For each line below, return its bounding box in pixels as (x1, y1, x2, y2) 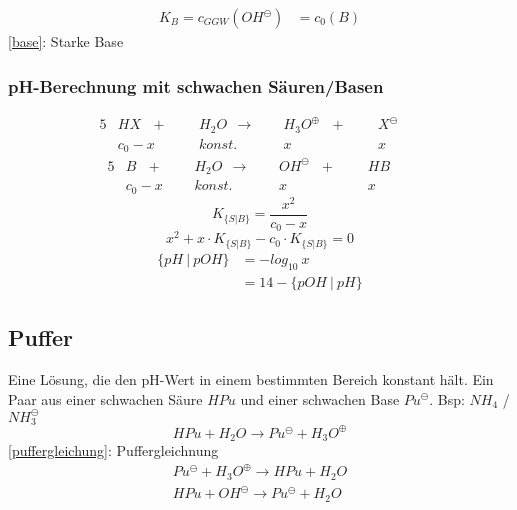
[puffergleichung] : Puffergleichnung (8, 440, 219, 461)
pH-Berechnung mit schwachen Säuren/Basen (8, 73, 384, 98)
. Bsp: (429, 388, 465, 409)
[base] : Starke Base (8, 31, 124, 52)
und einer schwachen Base (240, 388, 400, 409)
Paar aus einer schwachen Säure (8, 388, 203, 409)
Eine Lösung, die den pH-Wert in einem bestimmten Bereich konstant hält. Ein (8, 368, 494, 389)
